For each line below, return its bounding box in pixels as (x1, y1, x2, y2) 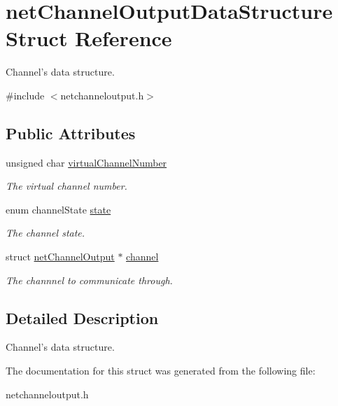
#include (6, 87, 45, 102)
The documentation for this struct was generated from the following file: (6, 363, 316, 378)
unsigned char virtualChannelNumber (6, 155, 167, 169)
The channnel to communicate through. (6, 272, 173, 287)
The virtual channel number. (6, 178, 127, 193)
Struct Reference (6, 24, 172, 52)
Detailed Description (6, 307, 159, 328)
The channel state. (6, 225, 85, 240)
